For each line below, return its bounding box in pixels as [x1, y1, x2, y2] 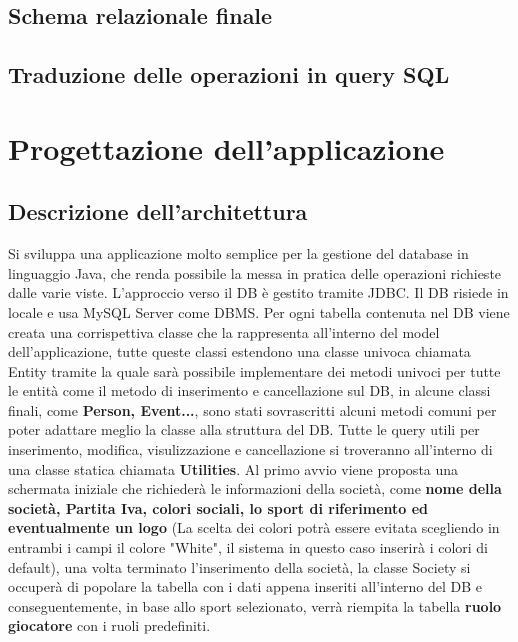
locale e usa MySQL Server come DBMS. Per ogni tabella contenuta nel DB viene [8, 301, 510, 322]
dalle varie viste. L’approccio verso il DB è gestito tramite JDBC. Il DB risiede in [8, 282, 509, 303]
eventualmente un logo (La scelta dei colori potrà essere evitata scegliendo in [8, 517, 500, 538]
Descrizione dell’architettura [8, 196, 308, 227]
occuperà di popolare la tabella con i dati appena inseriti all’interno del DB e [8, 576, 482, 597]
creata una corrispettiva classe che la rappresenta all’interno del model [8, 321, 440, 342]
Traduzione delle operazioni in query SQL [8, 59, 450, 90]
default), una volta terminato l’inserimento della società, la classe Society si [8, 556, 471, 577]
